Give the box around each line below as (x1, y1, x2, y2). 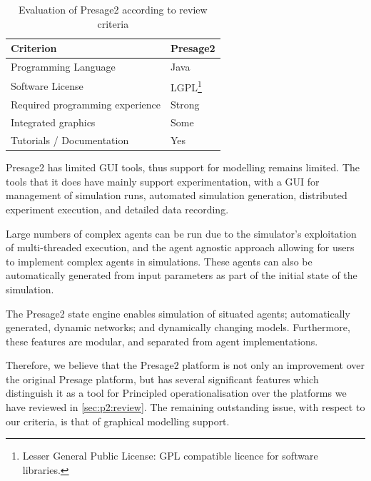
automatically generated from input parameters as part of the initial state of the (6, 268, 357, 283)
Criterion (11, 41, 57, 56)
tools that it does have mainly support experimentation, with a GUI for (6, 173, 320, 188)
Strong (170, 97, 200, 112)
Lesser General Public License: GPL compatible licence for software (22, 448, 318, 463)
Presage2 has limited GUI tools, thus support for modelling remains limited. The (6, 160, 360, 175)
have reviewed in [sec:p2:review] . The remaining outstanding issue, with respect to (6, 400, 365, 415)
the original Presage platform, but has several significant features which (6, 371, 319, 386)
